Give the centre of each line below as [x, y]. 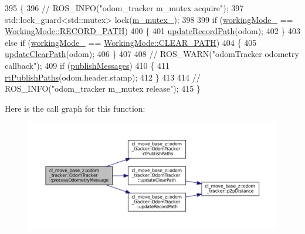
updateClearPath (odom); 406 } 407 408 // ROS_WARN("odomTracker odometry [152, 54]
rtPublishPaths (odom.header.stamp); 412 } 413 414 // [103, 77]
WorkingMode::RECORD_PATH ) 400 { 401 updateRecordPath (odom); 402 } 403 [152, 31]
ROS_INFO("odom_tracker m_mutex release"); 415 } [103, 88]
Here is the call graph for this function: [75, 108]
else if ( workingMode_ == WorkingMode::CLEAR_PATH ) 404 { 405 [131, 42]
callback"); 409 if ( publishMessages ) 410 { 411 [87, 65]
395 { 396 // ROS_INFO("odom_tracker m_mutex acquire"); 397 [124, 8]
